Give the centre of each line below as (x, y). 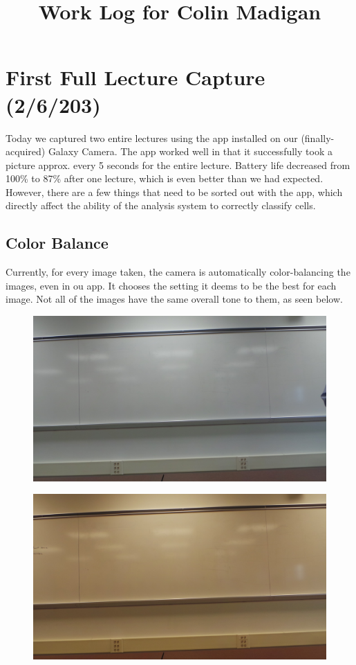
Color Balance (57, 243)
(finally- (318, 138)
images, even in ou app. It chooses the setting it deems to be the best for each (171, 285)
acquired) (26, 151)
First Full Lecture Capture (135, 77)
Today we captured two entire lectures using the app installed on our (152, 138)
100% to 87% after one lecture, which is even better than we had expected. (165, 178)
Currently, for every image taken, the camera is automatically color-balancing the (178, 272)
